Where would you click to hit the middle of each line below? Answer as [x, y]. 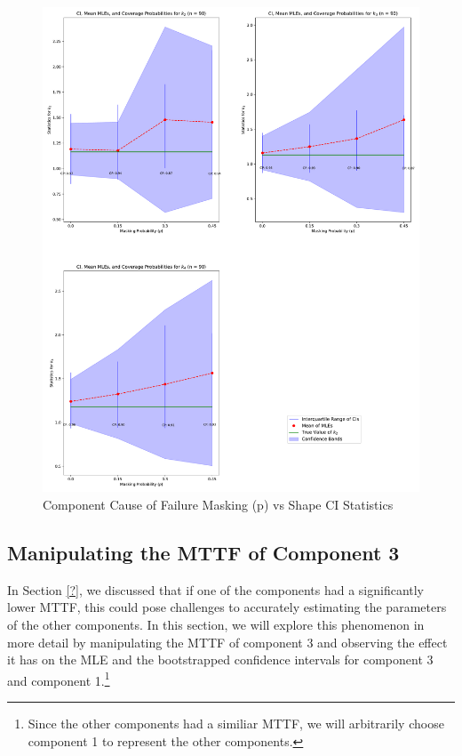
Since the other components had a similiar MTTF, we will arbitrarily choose [236, 724]
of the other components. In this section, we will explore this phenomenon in [216, 625]
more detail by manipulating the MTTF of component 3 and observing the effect [227, 642]
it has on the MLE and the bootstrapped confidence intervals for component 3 [220, 659]
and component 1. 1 [59, 679]
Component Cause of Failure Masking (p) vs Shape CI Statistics [218, 505]
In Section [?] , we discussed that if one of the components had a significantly [215, 589]
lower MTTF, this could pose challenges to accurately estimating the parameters [227, 607]
